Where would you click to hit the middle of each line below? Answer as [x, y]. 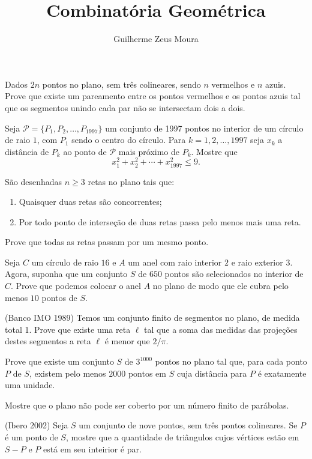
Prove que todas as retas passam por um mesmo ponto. [107, 242]
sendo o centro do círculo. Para [129, 140]
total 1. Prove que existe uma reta [68, 329]
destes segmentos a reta [48, 341]
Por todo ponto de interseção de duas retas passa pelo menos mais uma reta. [160, 221]
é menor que [127, 341]
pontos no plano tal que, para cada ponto [231, 361]
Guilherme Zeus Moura [156, 39]
